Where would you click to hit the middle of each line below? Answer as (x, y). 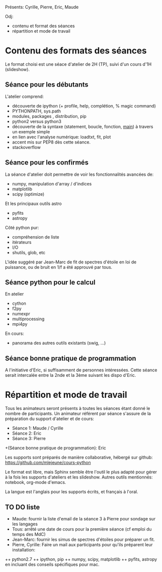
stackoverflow (26, 147)
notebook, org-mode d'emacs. (36, 482)
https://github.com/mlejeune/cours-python (48, 462)
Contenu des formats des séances (76, 51)
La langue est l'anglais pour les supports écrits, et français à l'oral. (72, 492)
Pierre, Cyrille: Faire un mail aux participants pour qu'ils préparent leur (82, 544)
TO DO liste (22, 507)
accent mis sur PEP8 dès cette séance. (51, 142)
